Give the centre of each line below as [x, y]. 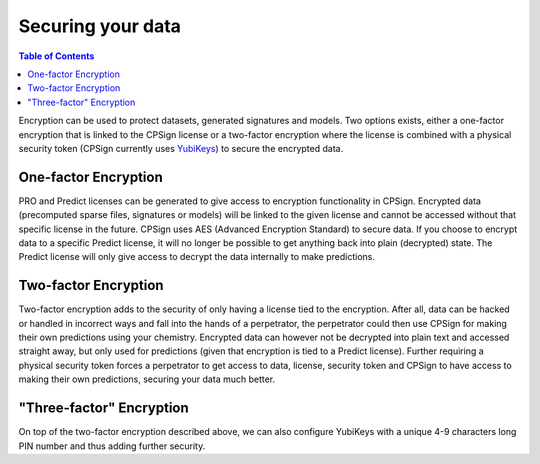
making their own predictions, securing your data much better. [147, 379]
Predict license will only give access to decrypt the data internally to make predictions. [196, 257]
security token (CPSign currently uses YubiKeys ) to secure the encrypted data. [181, 148]
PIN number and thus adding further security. [112, 446]
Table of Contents [56, 56]
